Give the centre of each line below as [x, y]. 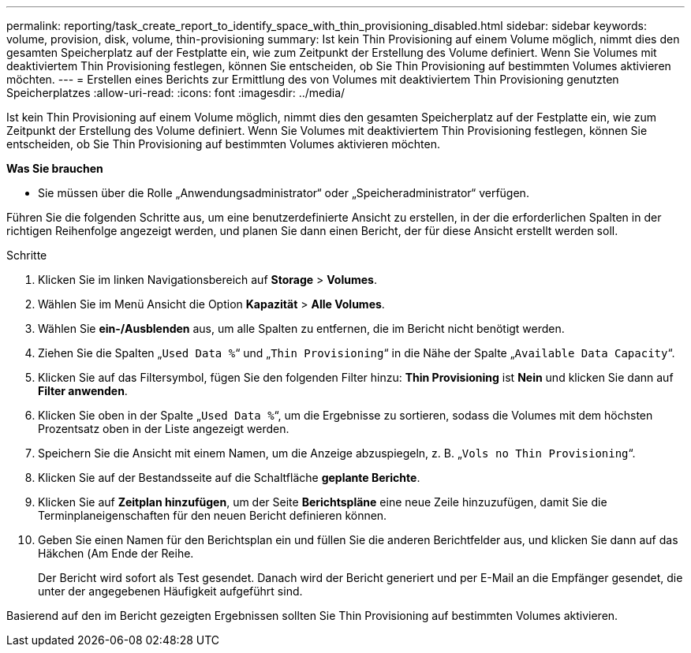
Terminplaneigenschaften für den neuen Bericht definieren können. [213, 515]
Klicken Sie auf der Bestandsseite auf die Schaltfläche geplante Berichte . [229, 478]
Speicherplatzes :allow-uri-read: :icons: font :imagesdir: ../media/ [176, 93]
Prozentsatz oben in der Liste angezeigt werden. [164, 429]
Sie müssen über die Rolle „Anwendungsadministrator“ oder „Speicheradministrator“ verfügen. [284, 193]
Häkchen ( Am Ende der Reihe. [116, 553]
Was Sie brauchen [55, 168]
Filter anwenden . [83, 391]
